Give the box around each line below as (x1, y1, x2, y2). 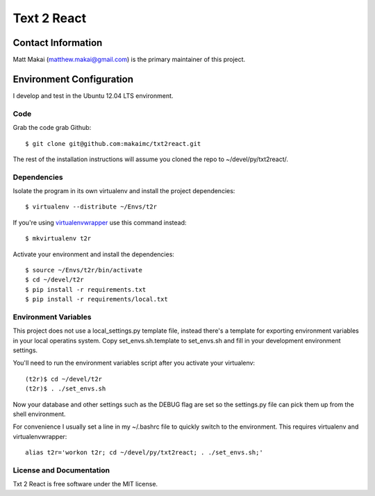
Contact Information (12, 37, 103, 49)
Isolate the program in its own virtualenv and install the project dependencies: (12, 187, 235, 195)
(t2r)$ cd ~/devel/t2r (25, 375, 103, 383)
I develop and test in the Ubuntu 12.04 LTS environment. (12, 91, 174, 100)
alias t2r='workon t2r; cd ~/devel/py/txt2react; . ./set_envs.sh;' (25, 449, 263, 456)
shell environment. (12, 410, 66, 418)
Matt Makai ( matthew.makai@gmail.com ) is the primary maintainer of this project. (12, 56, 246, 64)
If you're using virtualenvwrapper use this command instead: (12, 218, 187, 226)
